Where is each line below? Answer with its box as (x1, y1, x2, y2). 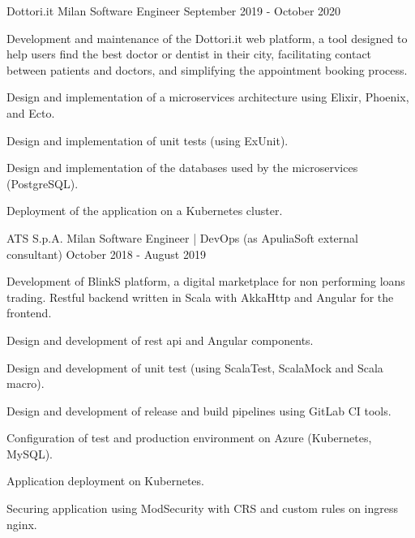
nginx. (6, 515, 37, 532)
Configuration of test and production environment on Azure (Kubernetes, (6, 429, 372, 446)
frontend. (6, 304, 52, 321)
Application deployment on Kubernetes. (6, 472, 204, 489)
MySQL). (6, 445, 53, 462)
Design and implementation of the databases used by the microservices (6, 159, 358, 176)
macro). (6, 375, 45, 392)
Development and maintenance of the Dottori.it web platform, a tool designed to (6, 29, 408, 46)
